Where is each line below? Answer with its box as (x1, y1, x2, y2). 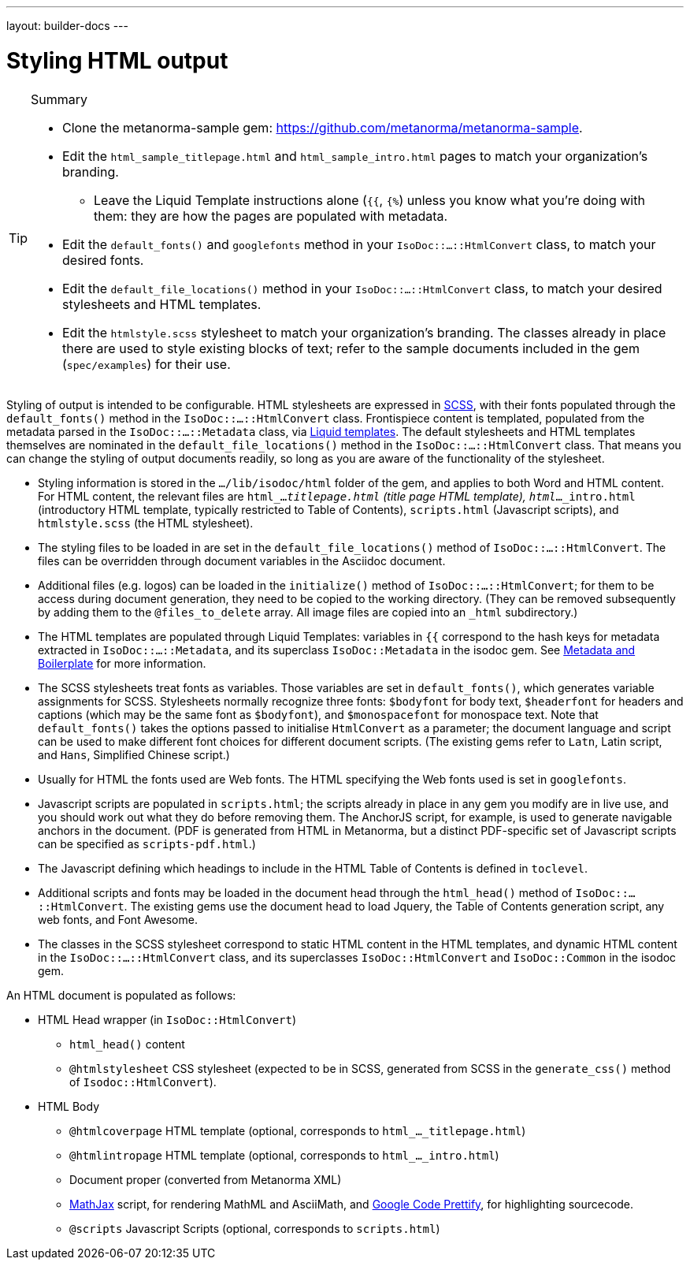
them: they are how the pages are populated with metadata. (94, 207, 448, 224)
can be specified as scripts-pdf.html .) (38, 836, 256, 851)
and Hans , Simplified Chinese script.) (38, 747, 230, 761)
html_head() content (69, 1037, 185, 1051)
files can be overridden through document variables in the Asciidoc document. (38, 553, 446, 568)
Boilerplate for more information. (38, 656, 206, 670)
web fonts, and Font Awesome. (38, 912, 198, 926)
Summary (31, 91, 88, 107)
